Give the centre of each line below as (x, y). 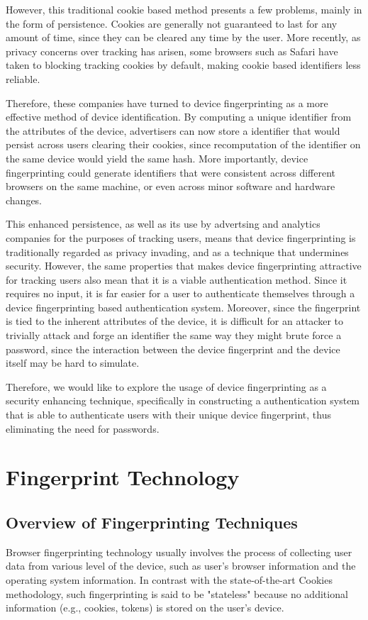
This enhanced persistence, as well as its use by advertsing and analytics (163, 224)
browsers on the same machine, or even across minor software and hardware (171, 186)
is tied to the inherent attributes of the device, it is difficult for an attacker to (174, 321)
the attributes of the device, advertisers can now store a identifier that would (173, 130)
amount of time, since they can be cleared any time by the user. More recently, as (183, 37)
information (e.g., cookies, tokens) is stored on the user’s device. (145, 608)
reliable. (23, 78)
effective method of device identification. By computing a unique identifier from (179, 117)
